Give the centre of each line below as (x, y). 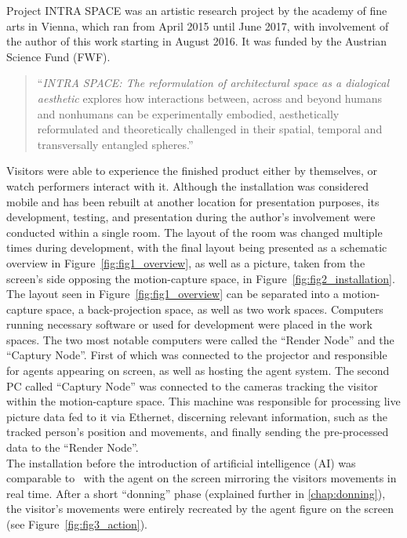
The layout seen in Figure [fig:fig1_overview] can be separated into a (173, 294)
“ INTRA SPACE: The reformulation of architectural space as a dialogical (213, 83)
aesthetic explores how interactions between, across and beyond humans (210, 98)
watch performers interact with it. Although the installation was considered (188, 185)
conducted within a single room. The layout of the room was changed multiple (194, 232)
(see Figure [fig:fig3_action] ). (77, 524)
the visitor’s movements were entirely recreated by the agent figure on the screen (200, 509)
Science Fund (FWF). (58, 56)
